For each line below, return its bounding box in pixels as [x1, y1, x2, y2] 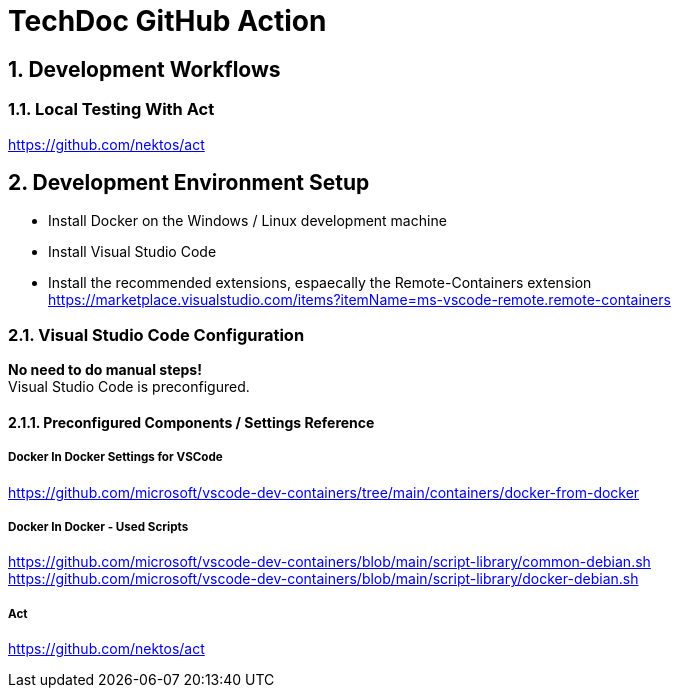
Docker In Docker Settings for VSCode [8, 450, 223, 465]
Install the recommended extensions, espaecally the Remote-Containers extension [48, 274, 592, 292]
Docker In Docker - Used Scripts [8, 519, 189, 534]
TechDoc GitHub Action [8, 4, 327, 38]
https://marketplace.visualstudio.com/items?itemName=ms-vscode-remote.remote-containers [48, 291, 671, 309]
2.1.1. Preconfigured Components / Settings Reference [8, 413, 375, 431]
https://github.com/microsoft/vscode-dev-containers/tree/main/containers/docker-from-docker [8, 483, 640, 501]
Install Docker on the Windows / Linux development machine [48, 212, 447, 230]
